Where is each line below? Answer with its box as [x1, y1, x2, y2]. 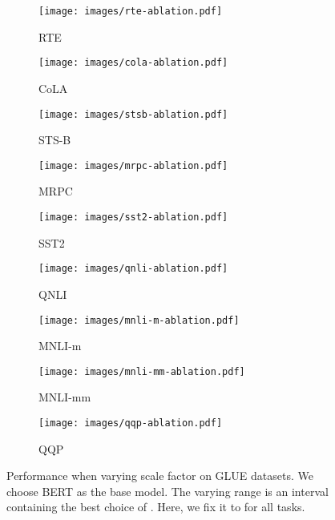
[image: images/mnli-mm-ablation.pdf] [38, 365, 245, 377]
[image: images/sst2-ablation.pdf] [38, 212, 228, 223]
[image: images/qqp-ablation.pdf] [38, 417, 223, 429]
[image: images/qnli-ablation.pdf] [38, 263, 228, 275]
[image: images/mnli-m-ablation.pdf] [38, 314, 240, 326]
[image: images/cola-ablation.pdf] [38, 57, 228, 69]
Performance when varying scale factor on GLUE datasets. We [6, 467, 313, 484]
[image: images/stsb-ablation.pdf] [38, 108, 228, 120]
